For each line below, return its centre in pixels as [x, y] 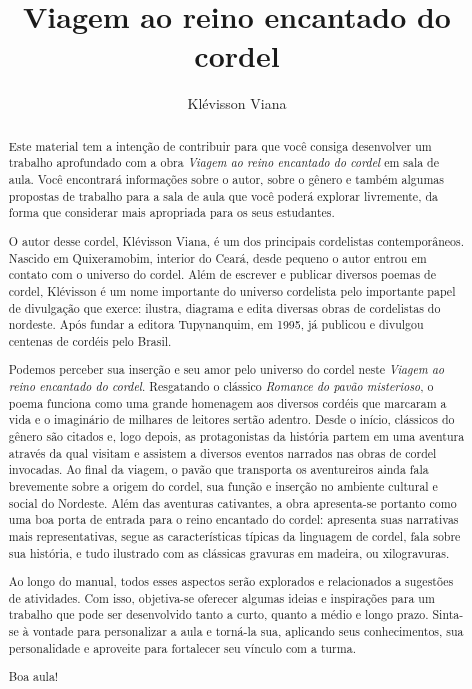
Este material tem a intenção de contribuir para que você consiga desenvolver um [220, 145]
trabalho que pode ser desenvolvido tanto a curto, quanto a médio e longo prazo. [218, 614]
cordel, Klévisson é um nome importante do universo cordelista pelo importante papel [232, 290]
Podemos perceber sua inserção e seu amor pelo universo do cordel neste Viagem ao [226, 369]
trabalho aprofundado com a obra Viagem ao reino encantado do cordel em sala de [224, 162]
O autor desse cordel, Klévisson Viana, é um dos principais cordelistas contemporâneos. [236, 240]
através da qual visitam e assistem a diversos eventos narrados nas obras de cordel [222, 452]
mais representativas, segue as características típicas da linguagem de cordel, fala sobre [234, 535]
